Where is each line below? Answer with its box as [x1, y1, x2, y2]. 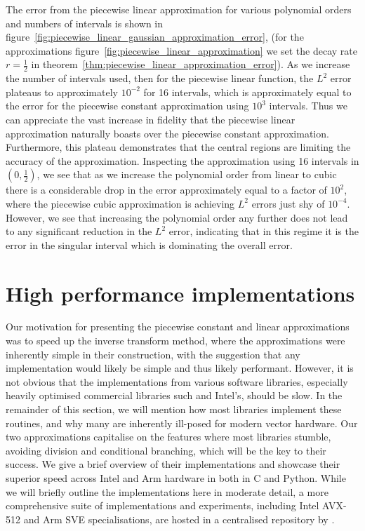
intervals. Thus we [269, 98, 347, 113]
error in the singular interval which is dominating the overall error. [6, 237, 293, 252]
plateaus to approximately [6, 84, 118, 99]
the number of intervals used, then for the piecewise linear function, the [6, 71, 314, 86]
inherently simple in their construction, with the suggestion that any [6, 347, 300, 361]
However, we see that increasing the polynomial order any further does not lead [6, 210, 348, 224]
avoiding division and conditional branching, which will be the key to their [6, 443, 326, 457]
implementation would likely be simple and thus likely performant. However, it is [6, 361, 354, 375]
